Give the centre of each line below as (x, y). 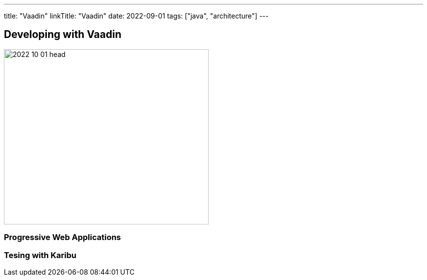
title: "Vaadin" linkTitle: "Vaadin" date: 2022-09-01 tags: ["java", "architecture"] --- (136, 16)
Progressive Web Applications (63, 237)
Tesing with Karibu (40, 255)
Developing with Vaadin (63, 35)
